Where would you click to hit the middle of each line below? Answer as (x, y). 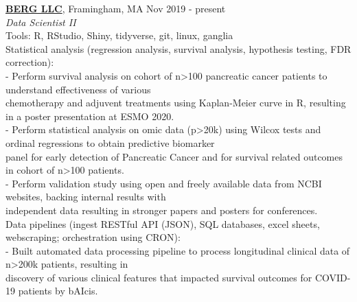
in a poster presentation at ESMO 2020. (90, 116)
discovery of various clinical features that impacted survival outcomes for (159, 277)
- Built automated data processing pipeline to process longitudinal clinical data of (178, 250)
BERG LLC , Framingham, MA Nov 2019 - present (116, 8)
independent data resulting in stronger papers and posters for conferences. (162, 210)
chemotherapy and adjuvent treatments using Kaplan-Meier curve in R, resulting (176, 103)
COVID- (333, 277)
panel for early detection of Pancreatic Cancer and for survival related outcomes (174, 156)
